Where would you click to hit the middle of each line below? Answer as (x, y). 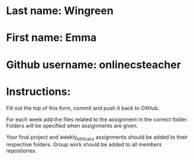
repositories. (22, 151)
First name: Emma (51, 38)
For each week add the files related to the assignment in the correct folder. (97, 119)
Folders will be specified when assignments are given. (72, 125)
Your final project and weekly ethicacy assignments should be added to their (97, 138)
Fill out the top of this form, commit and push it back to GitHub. (83, 108)
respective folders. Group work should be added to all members (84, 145)
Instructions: (38, 91)
